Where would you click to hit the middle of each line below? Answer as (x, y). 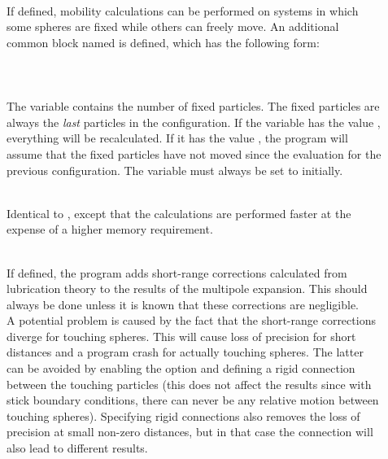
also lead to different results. (77, 448)
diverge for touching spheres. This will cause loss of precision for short (181, 336)
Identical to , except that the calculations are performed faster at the (179, 213)
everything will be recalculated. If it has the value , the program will (177, 138)
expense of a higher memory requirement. (110, 229)
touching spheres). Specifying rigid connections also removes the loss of (183, 415)
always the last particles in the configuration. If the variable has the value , (194, 122)
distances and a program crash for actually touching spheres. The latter (185, 352)
